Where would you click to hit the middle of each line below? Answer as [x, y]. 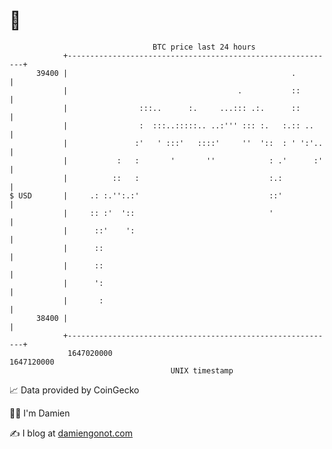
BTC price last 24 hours [204, 47]
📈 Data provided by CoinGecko [74, 390]
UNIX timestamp [202, 370]
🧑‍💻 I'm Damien [40, 413]
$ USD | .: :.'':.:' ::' [146, 195]
